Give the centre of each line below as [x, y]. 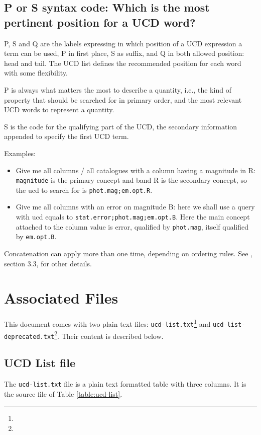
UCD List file [40, 363]
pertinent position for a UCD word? [100, 22]
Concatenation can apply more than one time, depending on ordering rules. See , [128, 253]
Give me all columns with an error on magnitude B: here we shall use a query [135, 207]
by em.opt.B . [36, 236]
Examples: [20, 153]
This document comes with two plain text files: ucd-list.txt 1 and [107, 323]
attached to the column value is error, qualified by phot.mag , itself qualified [132, 226]
